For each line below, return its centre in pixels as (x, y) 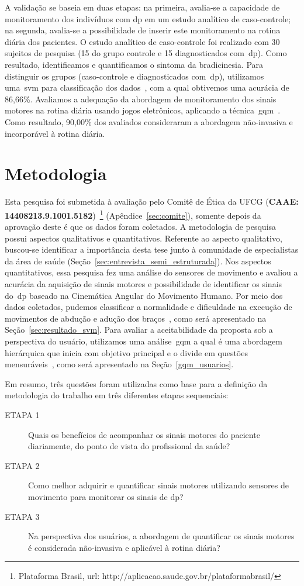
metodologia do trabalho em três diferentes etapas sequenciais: (117, 395)
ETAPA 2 (22, 465)
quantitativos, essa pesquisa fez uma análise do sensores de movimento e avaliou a (151, 272)
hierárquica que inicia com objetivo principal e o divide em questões (126, 352)
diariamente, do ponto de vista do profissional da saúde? (129, 446)
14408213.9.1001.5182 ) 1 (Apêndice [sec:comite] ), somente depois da (133, 214)
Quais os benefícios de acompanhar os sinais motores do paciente (144, 434)
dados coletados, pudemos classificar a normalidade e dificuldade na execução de (148, 307)
